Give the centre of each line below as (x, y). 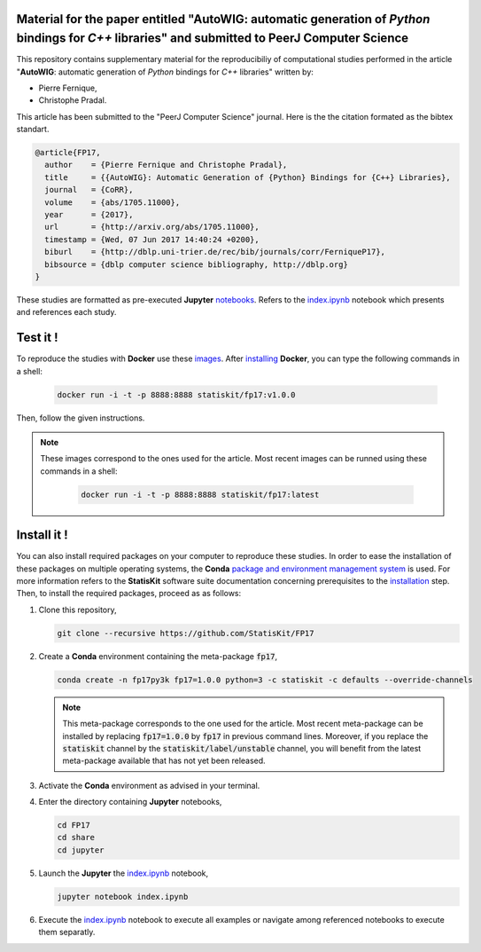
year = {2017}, (89, 214)
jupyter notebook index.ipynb (123, 897)
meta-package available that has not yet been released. (164, 761)
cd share (76, 838)
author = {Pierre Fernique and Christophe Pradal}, (166, 165)
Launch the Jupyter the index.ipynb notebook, (124, 873)
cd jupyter (81, 850)
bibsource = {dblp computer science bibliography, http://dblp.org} (197, 264)
